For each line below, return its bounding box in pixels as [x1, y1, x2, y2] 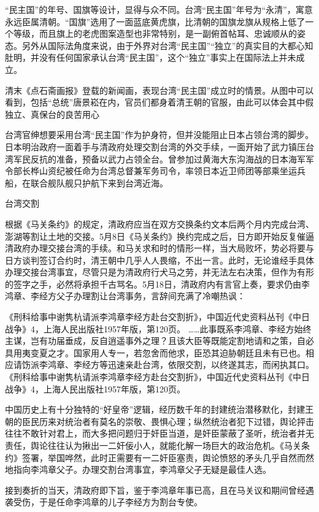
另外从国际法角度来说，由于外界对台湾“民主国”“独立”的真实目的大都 [21, 39, 296, 52]
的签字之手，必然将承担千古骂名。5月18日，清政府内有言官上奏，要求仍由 [5, 277, 301, 290]
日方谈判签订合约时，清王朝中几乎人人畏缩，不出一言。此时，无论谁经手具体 [5, 253, 314, 266]
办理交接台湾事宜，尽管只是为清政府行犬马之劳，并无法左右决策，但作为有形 [5, 266, 314, 278]
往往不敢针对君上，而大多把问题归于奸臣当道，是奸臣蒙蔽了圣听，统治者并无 [5, 427, 314, 440]
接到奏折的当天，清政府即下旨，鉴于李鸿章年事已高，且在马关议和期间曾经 [5, 483, 306, 496]
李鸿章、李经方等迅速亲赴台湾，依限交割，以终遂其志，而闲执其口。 [39, 358, 314, 371]
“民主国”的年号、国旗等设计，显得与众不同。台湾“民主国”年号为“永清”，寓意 [5, 3, 313, 15]
